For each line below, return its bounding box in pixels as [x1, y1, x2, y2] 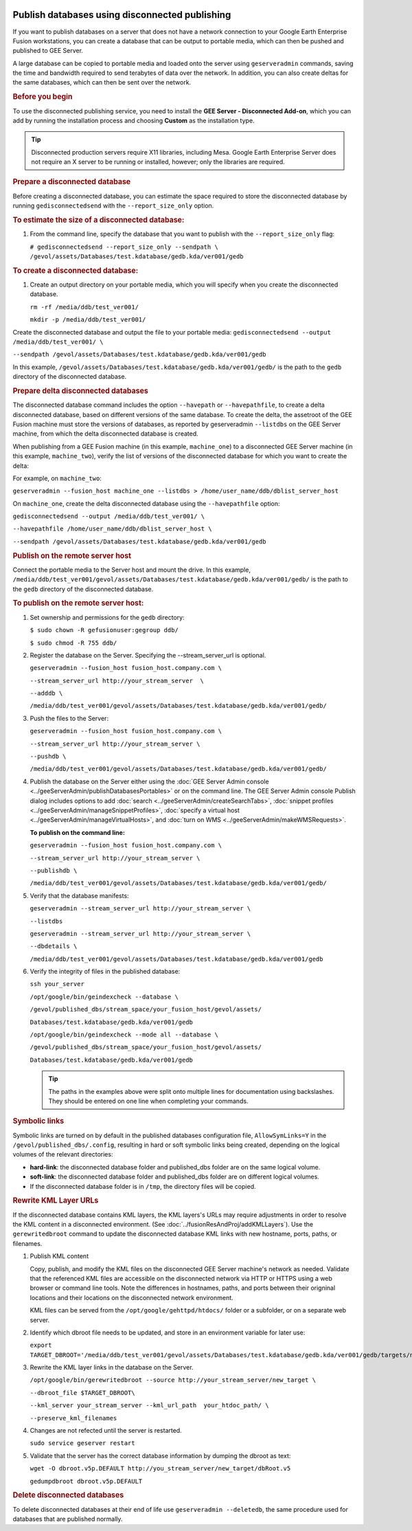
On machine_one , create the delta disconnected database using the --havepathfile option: [12, 499, 281, 508]
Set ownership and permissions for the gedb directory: [30, 613, 185, 621]
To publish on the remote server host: [12, 599, 144, 608]
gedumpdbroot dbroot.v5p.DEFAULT [30, 1477, 143, 1485]
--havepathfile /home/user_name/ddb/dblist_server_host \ [12, 525, 212, 533]
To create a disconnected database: [12, 265, 139, 275]
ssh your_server [30, 980, 85, 988]
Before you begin [12, 92, 73, 102]
